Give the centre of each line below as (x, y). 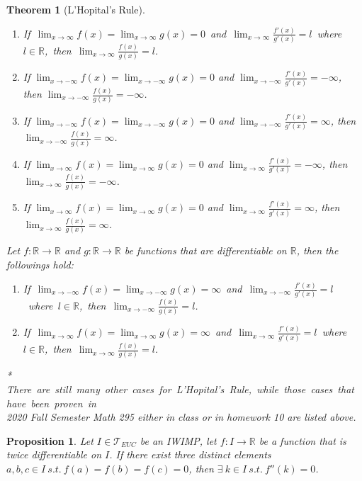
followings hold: (40, 265)
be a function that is (302, 440)
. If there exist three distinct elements (190, 454)
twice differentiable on (54, 454)
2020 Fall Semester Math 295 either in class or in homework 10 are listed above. (181, 417)
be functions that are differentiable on (205, 250)
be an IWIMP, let (178, 440)
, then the (317, 250)
